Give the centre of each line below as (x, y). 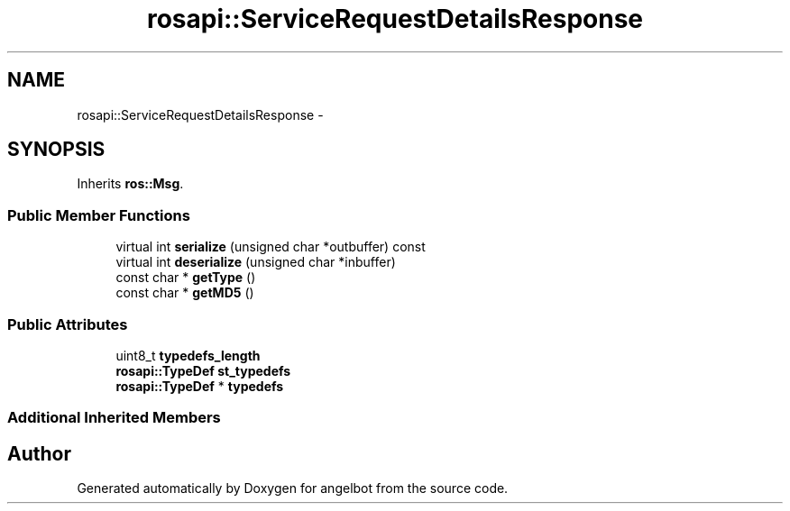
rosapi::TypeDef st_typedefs (203, 370)
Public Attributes (68, 324)
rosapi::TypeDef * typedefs (200, 386)
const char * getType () (186, 278)
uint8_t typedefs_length (188, 355)
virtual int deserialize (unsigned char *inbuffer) (256, 262)
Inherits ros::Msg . (130, 184)
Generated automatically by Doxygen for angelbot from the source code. (293, 488)
